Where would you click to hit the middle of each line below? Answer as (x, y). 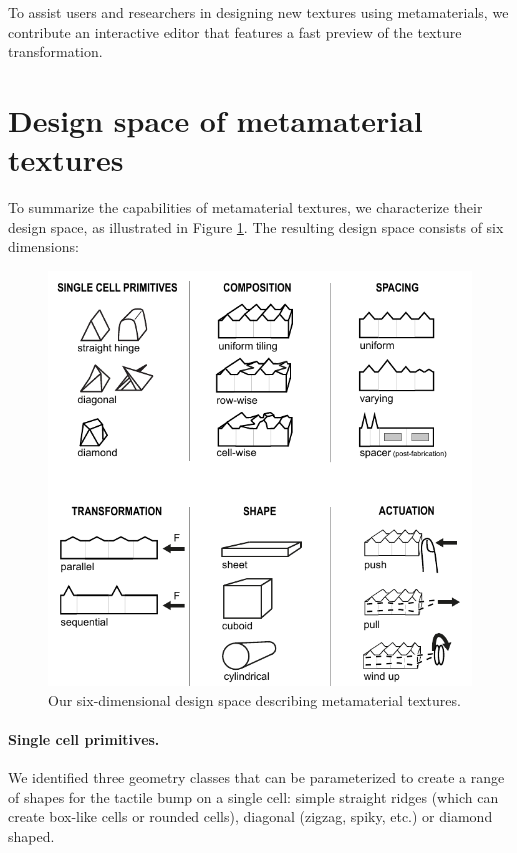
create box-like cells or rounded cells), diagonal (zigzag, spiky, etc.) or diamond (250, 816)
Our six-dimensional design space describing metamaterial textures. (254, 699)
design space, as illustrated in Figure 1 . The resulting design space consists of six (256, 226)
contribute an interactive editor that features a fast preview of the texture (235, 31)
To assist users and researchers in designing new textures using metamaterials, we (258, 12)
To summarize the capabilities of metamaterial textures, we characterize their (245, 207)
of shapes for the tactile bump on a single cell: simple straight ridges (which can (253, 796)
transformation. (55, 51)
